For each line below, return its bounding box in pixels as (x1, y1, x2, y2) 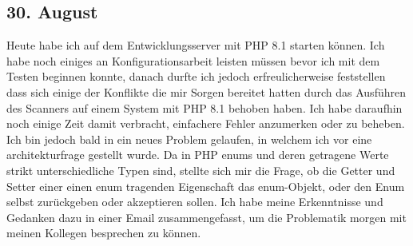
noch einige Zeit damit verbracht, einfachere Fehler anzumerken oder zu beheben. (6, 115, 405, 132)
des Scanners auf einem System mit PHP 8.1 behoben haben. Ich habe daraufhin (6, 99, 403, 116)
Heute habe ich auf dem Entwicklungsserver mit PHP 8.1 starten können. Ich (6, 37, 385, 54)
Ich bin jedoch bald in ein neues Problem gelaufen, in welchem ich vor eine (6, 130, 372, 147)
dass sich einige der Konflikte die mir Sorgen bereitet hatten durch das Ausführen (6, 83, 406, 100)
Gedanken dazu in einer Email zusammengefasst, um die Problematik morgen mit (6, 208, 407, 225)
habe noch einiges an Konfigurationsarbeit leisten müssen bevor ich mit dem (6, 52, 380, 69)
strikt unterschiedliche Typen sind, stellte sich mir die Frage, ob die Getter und (6, 161, 395, 178)
